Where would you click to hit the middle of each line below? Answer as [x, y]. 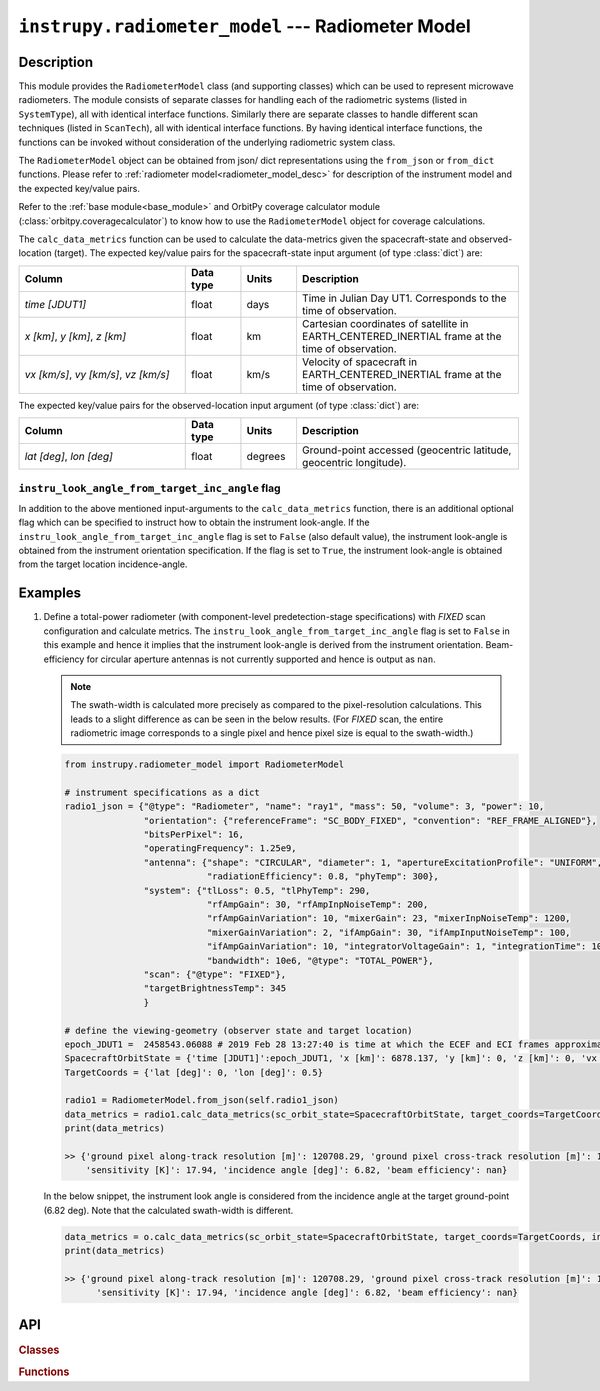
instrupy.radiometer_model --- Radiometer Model [245, 26]
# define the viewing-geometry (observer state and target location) [238, 1030]
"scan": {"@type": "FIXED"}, [215, 974]
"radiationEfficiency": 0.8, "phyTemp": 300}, [323, 876]
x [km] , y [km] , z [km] [75, 336]
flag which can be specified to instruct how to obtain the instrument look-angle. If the [194, 522]
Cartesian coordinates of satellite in [385, 323]
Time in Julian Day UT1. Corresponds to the [404, 298]
